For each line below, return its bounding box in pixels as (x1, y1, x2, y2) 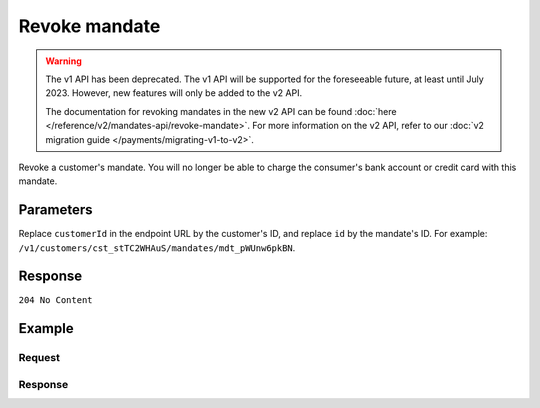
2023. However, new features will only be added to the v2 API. (45, 87, 303, 99)
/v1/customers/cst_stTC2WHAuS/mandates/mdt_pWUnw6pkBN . (18, 241, 296, 254)
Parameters (18, 201, 93, 219)
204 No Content (18, 295, 94, 306)
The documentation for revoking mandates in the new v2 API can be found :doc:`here (45, 105, 397, 117)
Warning (45, 55, 82, 67)
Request (18, 351, 60, 365)
